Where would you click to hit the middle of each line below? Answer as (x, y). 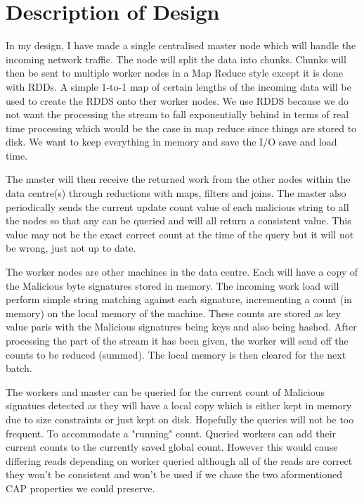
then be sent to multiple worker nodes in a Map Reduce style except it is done (175, 73)
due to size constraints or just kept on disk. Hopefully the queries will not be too (180, 419)
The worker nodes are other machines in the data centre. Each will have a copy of (182, 272)
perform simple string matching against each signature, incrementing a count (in (179, 299)
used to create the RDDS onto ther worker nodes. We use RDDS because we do (177, 100)
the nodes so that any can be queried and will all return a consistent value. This (178, 220)
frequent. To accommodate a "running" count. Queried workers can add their (171, 433)
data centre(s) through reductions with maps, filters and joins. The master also (176, 193)
